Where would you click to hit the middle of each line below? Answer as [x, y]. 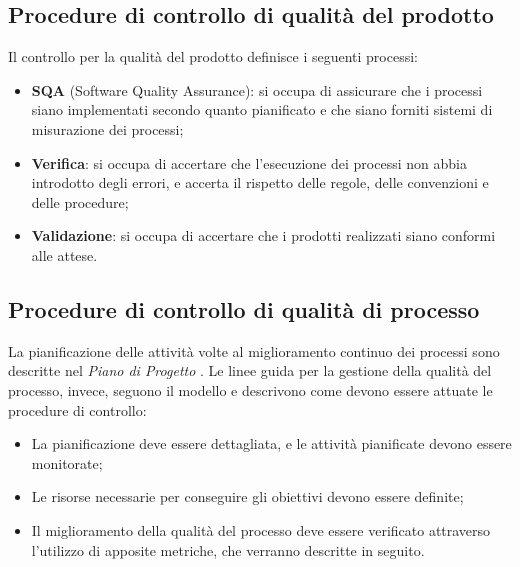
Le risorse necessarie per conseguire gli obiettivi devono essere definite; [247, 496]
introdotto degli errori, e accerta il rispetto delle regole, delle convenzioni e [260, 182]
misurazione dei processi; [107, 128]
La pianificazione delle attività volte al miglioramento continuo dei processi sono [254, 350]
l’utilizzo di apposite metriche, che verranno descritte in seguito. [228, 549]
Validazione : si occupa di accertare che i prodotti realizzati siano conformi [263, 235]
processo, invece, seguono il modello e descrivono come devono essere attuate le [250, 389]
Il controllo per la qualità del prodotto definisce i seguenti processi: [213, 56]
